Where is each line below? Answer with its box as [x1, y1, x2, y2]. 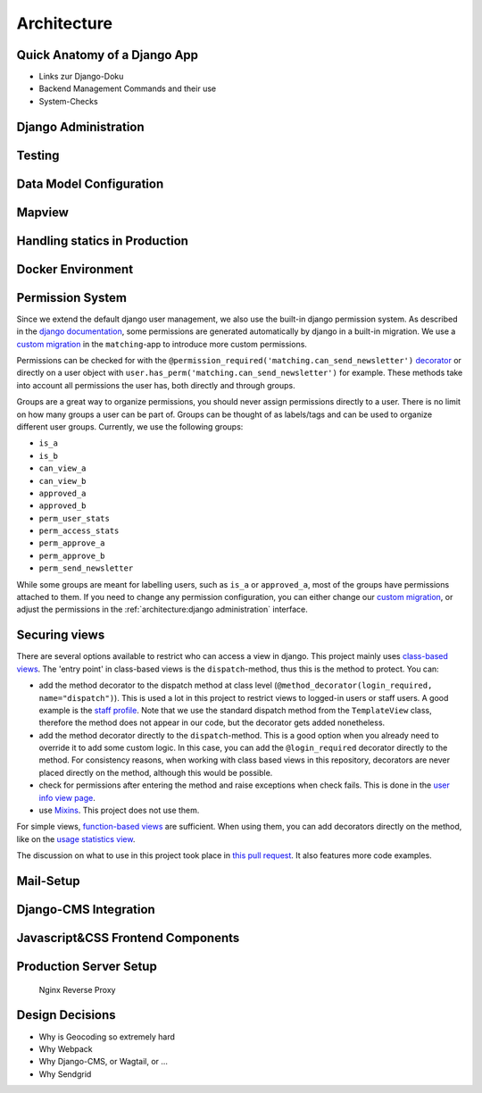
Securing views [16, 628, 105, 643]
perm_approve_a [38, 538, 106, 548]
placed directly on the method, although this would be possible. [38, 767, 273, 778]
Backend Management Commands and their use [38, 83, 217, 94]
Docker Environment [16, 262, 134, 277]
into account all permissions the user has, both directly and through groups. [16, 380, 295, 390]
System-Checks [38, 96, 98, 106]
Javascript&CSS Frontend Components [16, 930, 240, 946]
